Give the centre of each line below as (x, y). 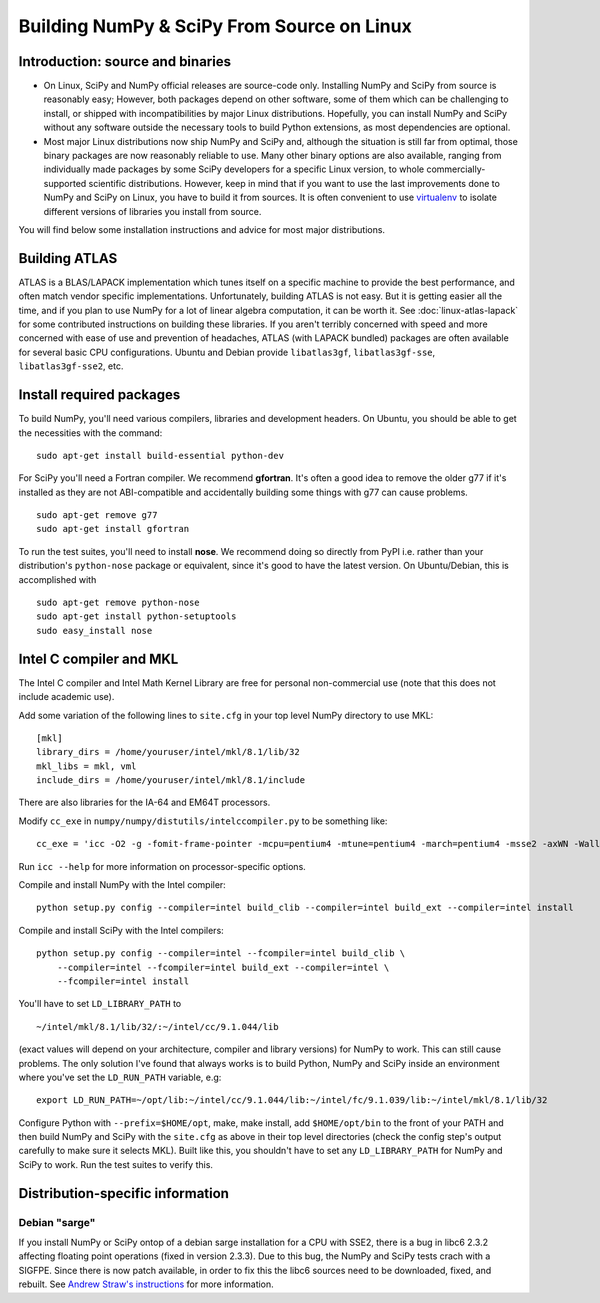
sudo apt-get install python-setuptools (136, 616)
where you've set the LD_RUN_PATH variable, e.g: (120, 1077)
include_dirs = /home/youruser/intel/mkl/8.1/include (170, 780)
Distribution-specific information (124, 1193)
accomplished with (57, 579)
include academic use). (66, 697)
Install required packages (99, 395)
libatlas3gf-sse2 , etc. (71, 366)
